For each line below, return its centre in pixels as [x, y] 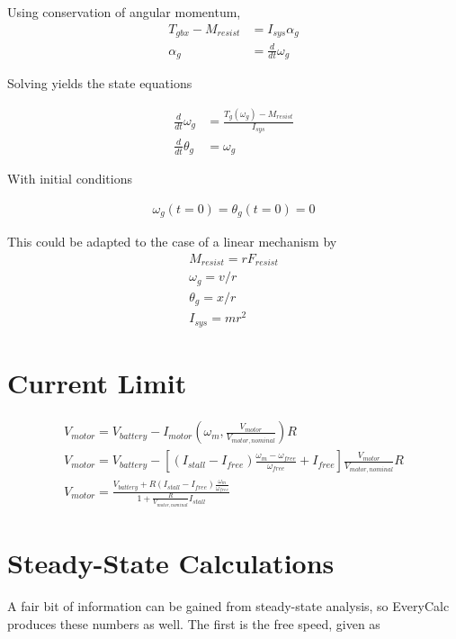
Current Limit [97, 383]
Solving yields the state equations [100, 83]
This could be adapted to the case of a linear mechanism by [172, 242]
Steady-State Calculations [171, 563]
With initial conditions [70, 179]
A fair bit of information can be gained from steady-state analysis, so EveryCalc [228, 606]
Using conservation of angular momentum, [124, 12]
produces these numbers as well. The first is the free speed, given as [194, 623]
